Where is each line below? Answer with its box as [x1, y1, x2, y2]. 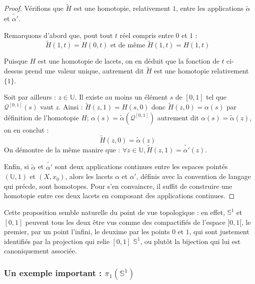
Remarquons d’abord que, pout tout [4, 30, 113, 40]
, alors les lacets [65, 171, 113, 181]
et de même [110, 42, 145, 49]
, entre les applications [176, 3, 244, 13]
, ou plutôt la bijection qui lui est [140, 236, 241, 246]
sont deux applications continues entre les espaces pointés [55, 161, 228, 172]
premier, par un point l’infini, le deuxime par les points [4, 226, 170, 237]
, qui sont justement [189, 226, 250, 237]
